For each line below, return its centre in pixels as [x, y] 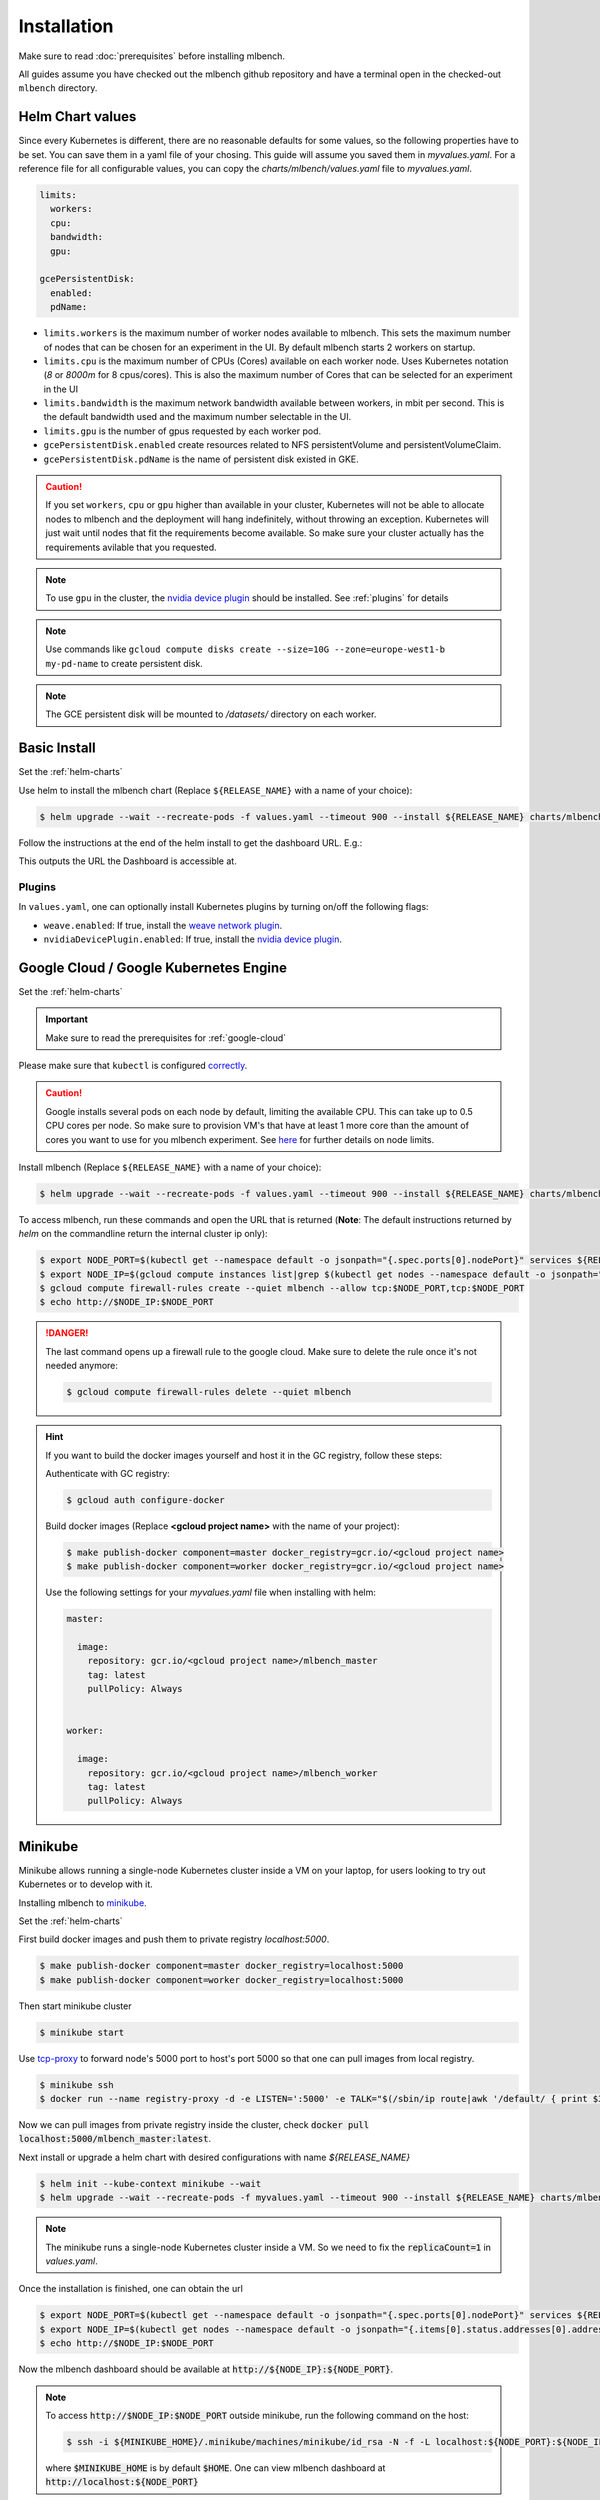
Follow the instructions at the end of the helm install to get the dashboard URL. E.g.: [190, 842]
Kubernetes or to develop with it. [86, 1884]
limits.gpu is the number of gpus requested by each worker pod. [182, 431]
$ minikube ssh [76, 2084]
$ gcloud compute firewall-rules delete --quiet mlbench [209, 1392]
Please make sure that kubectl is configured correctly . [133, 1065]
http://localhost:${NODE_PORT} [122, 2482]
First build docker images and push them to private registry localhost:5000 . [174, 1939]
